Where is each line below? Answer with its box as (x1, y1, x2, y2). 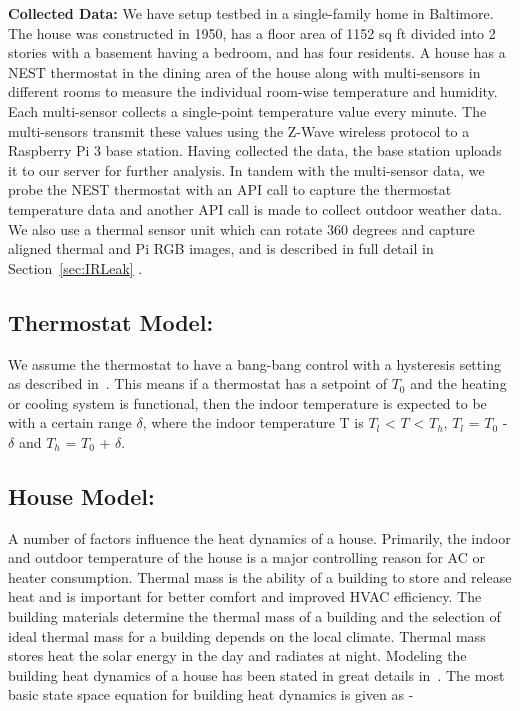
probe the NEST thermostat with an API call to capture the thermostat (8, 179, 452, 200)
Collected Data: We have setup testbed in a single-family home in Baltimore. (8, 3, 494, 23)
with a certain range (8, 412, 132, 433)
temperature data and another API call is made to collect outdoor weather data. (8, 198, 502, 219)
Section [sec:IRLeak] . (8, 257, 143, 278)
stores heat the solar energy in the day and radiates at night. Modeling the (8, 645, 467, 666)
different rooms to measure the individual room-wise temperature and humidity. (8, 81, 498, 102)
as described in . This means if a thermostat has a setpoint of (8, 373, 387, 394)
